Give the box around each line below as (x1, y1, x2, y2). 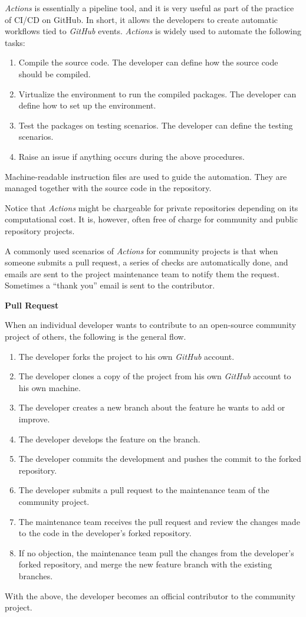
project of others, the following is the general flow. (5, 330, 186, 343)
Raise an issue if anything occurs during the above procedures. (18, 150, 245, 162)
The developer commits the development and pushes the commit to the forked (18, 452, 301, 465)
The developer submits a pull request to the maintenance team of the (18, 484, 269, 496)
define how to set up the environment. (18, 99, 156, 111)
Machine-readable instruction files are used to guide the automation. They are (5, 170, 287, 182)
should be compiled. (18, 67, 91, 80)
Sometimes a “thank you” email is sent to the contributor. (5, 279, 215, 291)
